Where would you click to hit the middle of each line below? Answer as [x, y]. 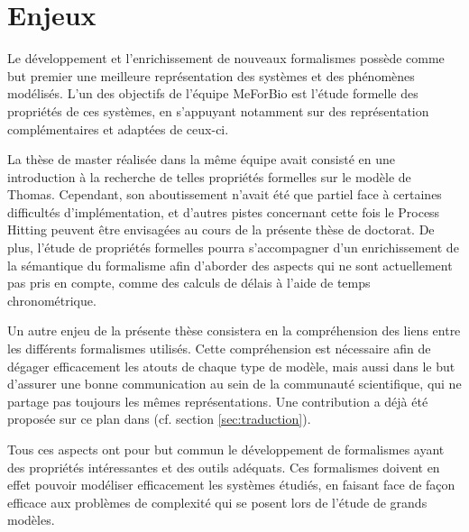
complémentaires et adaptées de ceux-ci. [118, 128]
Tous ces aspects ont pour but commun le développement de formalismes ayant [226, 449]
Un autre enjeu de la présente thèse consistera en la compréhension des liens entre [234, 330]
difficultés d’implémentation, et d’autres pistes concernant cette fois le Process [224, 211]
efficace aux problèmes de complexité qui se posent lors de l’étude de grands [217, 502]
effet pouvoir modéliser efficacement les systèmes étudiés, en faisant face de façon [231, 485]
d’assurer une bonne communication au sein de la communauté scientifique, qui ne [234, 384]
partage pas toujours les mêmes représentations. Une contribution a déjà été [218, 401]
